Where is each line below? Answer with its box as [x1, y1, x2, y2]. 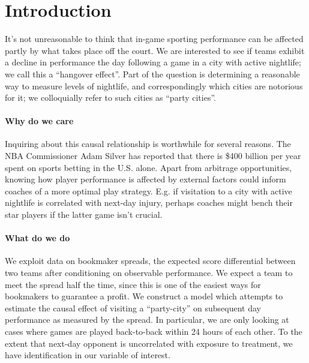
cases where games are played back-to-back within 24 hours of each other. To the [5, 325, 302, 337]
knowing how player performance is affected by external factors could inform [5, 173, 286, 185]
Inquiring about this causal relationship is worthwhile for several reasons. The [5, 137, 291, 150]
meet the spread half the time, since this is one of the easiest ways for [5, 278, 261, 290]
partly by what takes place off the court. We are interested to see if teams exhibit [5, 44, 305, 56]
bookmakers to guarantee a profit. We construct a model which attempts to [5, 290, 283, 302]
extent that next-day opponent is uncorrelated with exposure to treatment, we [5, 337, 293, 349]
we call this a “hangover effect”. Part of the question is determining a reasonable [5, 67, 300, 80]
